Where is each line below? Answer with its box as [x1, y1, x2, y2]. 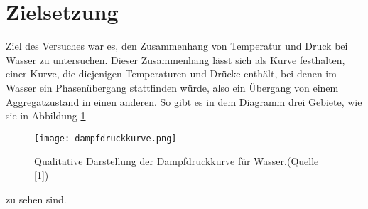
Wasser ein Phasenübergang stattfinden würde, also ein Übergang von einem [6, 80, 339, 95]
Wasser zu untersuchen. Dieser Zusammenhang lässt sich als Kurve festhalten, [6, 52, 345, 67]
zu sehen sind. [6, 191, 67, 206]
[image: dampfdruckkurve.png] [34, 133, 177, 144]
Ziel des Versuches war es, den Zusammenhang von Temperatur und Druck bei [6, 38, 348, 53]
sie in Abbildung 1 [6, 108, 86, 123]
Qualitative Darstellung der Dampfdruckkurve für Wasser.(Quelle [34, 154, 319, 168]
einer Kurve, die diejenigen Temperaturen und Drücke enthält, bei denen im [6, 66, 337, 81]
